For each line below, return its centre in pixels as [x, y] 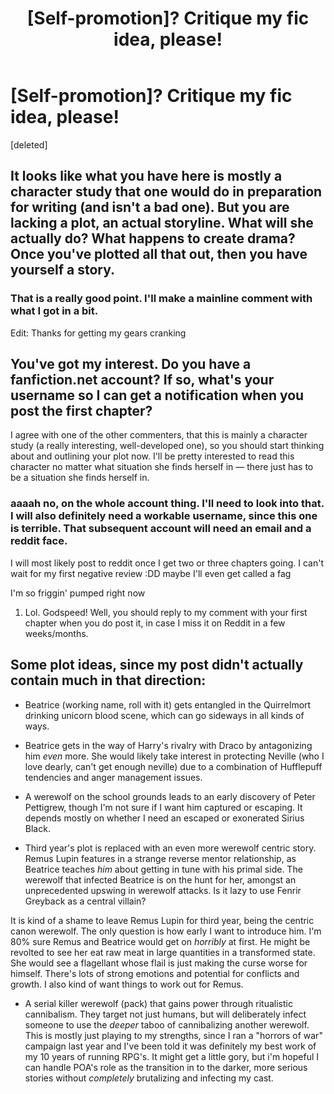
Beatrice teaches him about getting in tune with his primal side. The [163, 869]
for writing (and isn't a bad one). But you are [150, 207]
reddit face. [39, 541]
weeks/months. [56, 633]
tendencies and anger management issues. [113, 777]
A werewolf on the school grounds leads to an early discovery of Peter [170, 796]
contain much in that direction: [108, 680]
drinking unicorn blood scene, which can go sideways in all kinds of [164, 715]
